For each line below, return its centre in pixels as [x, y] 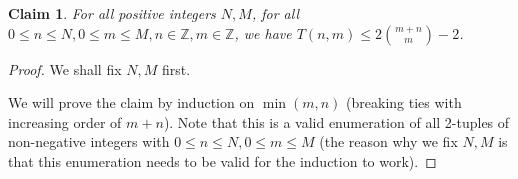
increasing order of [65, 121]
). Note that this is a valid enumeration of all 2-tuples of [336, 121]
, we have [263, 32]
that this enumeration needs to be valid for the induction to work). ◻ [222, 160]
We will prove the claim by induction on [131, 102]
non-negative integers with [89, 141]
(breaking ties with [404, 102]
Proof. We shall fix [65, 68]
